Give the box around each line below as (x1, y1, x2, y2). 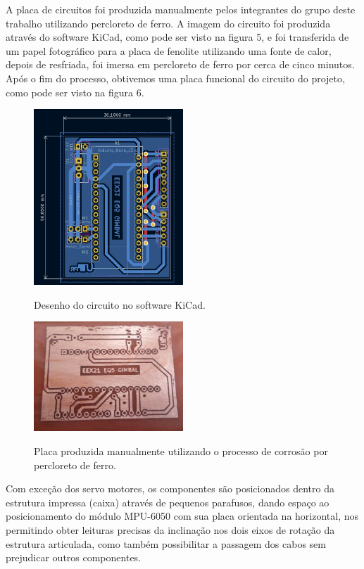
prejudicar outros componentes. (6, 550, 142, 565)
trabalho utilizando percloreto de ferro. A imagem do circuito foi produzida (6, 15, 331, 30)
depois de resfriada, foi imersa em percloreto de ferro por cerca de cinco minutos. (6, 57, 355, 72)
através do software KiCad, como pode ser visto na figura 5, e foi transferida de (6, 30, 349, 44)
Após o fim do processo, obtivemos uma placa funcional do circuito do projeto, (6, 70, 345, 85)
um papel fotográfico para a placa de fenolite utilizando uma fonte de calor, (6, 43, 332, 58)
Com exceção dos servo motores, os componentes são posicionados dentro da (6, 481, 334, 496)
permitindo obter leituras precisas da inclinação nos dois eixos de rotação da (6, 522, 335, 537)
